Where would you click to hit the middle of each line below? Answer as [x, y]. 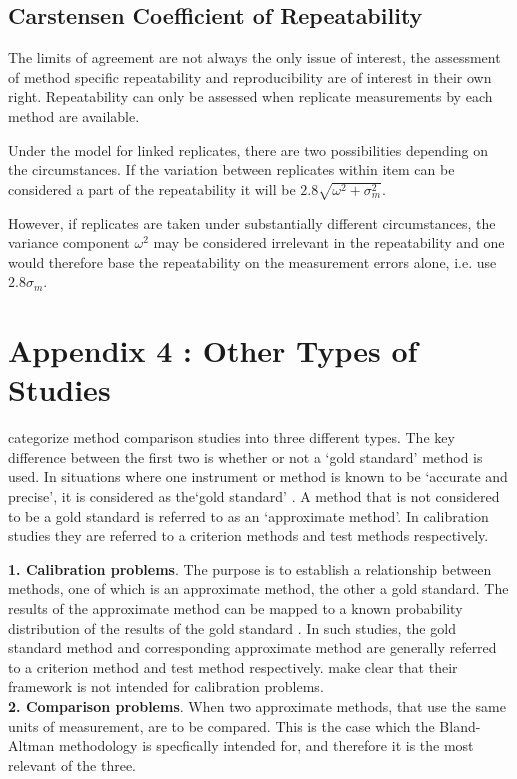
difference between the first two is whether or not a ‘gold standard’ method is [245, 456]
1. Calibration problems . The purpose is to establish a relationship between [250, 568]
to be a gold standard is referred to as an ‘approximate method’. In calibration [248, 515]
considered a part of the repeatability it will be [152, 188]
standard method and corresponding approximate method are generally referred [252, 647]
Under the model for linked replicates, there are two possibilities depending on [248, 149]
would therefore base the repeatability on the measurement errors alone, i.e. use [252, 261]
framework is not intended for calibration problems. [166, 686]
